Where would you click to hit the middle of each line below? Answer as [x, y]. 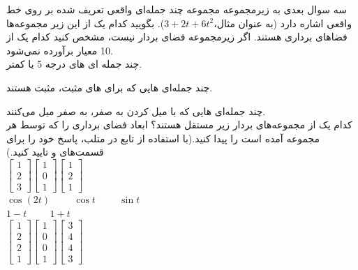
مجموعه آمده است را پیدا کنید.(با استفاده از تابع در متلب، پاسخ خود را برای [163, 138]
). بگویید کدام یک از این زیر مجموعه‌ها [85, 23]
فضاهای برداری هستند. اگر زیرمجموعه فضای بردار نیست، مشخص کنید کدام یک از [177, 37]
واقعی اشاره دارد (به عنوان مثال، [283, 23]
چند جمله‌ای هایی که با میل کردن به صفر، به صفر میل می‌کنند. [136, 111]
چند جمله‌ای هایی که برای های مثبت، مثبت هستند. [110, 87]
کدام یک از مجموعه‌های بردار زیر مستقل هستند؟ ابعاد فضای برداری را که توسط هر [179, 125]
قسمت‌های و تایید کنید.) [55, 152]
